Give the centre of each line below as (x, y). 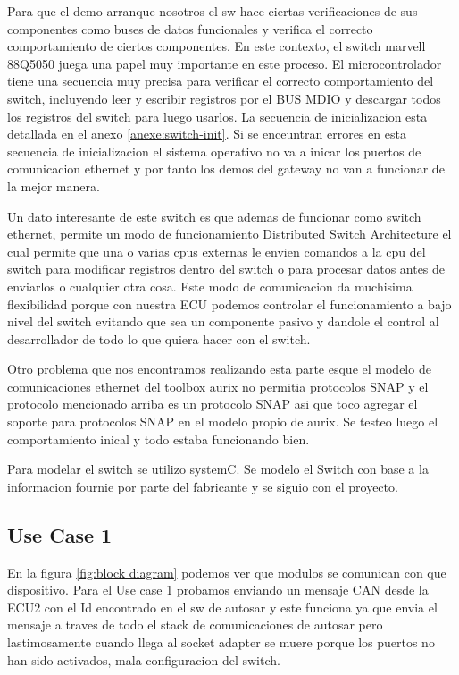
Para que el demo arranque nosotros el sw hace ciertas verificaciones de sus (213, 11)
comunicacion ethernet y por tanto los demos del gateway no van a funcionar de (226, 169)
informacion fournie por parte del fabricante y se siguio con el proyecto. (203, 486)
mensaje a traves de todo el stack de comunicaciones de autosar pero (195, 624)
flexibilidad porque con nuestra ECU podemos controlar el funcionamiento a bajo (229, 304)
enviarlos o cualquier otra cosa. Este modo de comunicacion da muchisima (210, 286)
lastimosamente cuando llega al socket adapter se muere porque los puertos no (221, 642)
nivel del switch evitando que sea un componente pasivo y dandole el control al (223, 321)
